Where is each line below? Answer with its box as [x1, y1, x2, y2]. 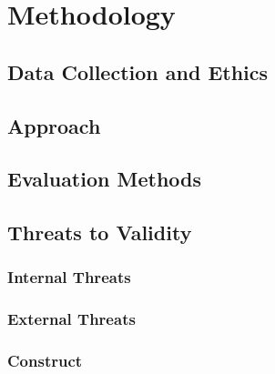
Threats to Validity [7, 218, 192, 247]
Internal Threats [7, 266, 131, 288]
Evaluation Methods [7, 165, 202, 193]
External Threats [7, 308, 136, 330]
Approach [7, 111, 101, 139]
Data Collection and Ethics [7, 57, 269, 86]
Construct [7, 349, 83, 372]
